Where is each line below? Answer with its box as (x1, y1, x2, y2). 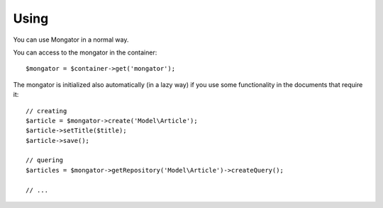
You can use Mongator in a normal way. (13, 35, 129, 44)
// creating (26, 107, 67, 115)
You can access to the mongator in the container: (13, 48, 157, 57)
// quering (26, 156, 64, 164)
